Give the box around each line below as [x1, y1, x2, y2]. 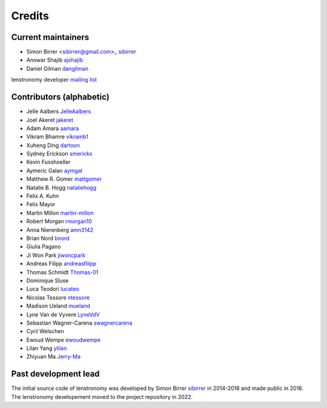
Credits [11, 9, 50, 22]
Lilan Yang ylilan [26, 345, 67, 352]
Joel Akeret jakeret [26, 116, 74, 123]
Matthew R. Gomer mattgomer [26, 175, 102, 183]
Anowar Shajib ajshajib [26, 56, 84, 63]
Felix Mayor [26, 201, 56, 208]
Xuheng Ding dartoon [26, 141, 80, 149]
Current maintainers [11, 32, 90, 42]
